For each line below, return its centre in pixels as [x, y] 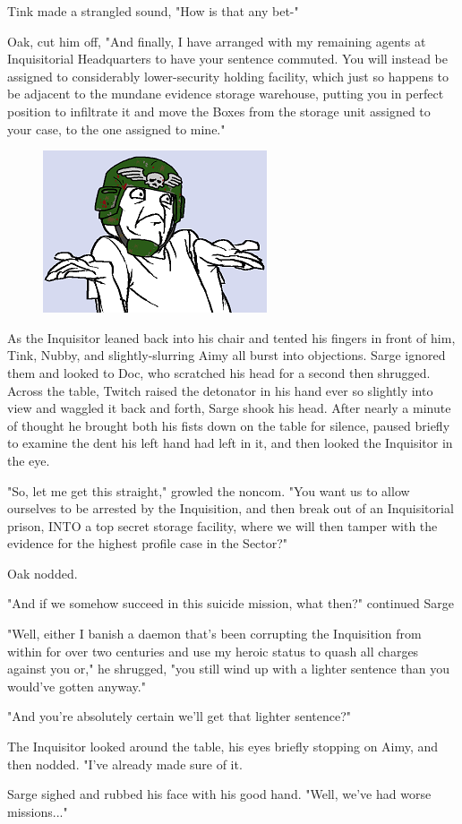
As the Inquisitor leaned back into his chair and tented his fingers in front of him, [231, 337]
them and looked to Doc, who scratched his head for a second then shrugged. [219, 372]
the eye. [29, 460]
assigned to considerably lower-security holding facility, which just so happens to [228, 76]
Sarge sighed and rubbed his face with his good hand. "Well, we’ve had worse [219, 794]
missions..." [38, 811]
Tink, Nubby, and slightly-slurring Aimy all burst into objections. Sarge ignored [227, 355]
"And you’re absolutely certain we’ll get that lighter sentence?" [180, 716]
